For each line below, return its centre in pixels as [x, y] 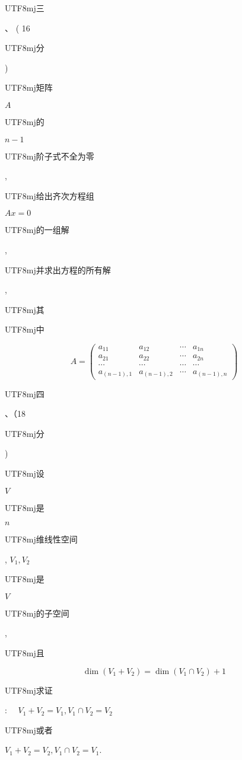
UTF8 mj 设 [25, 473]
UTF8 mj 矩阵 [29, 87]
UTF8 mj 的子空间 [37, 613]
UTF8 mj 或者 [29, 729]
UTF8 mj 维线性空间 [41, 539]
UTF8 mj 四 [25, 393]
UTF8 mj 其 [25, 309]
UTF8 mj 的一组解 [37, 230]
